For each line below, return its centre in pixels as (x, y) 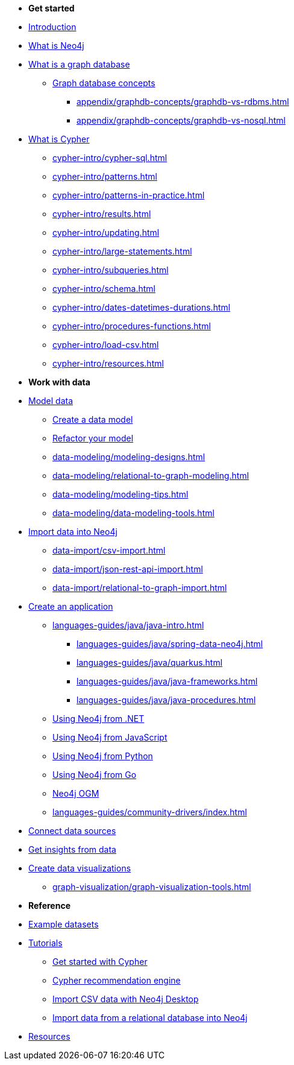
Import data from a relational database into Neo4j (150, 1018)
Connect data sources (72, 831)
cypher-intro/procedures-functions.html (132, 326)
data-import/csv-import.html (109, 550)
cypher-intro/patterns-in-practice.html (129, 195)
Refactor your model (93, 438)
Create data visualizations (80, 868)
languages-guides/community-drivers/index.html (150, 812)
